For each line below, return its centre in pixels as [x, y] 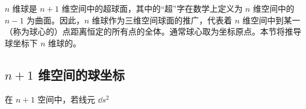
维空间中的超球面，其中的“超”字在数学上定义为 [152, 8]
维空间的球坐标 [81, 74]
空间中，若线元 [66, 99]
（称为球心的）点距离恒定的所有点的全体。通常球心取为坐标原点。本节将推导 [153, 31]
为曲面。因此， [56, 20]
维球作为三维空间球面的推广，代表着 [162, 20]
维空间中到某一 [272, 20]
